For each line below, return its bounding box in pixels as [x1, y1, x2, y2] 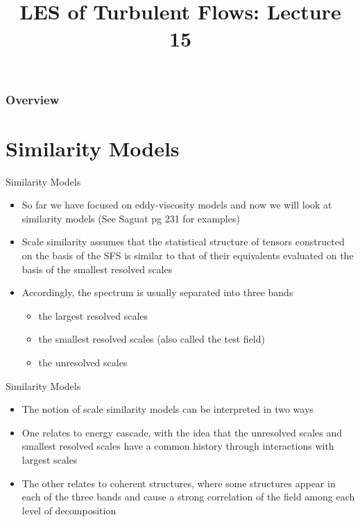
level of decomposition [22, 503, 117, 517]
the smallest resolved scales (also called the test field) [38, 332, 265, 346]
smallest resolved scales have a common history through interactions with [22, 439, 334, 453]
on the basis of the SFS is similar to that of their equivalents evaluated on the [22, 247, 354, 262]
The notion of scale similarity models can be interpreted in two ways [22, 402, 314, 416]
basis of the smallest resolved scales [22, 261, 173, 276]
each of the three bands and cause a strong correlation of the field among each [22, 489, 355, 504]
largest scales [22, 452, 78, 466]
